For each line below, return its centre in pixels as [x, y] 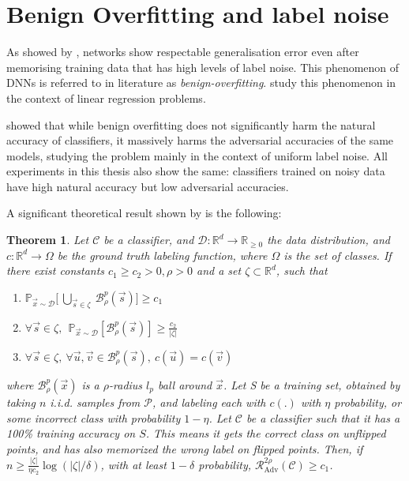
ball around [185, 384]
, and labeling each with [209, 402]
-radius [126, 384]
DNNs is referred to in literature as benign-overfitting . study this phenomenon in [201, 83]
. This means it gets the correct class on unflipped [266, 433]
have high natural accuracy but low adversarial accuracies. [148, 186]
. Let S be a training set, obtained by [312, 384]
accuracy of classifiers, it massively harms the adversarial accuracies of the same [200, 140]
